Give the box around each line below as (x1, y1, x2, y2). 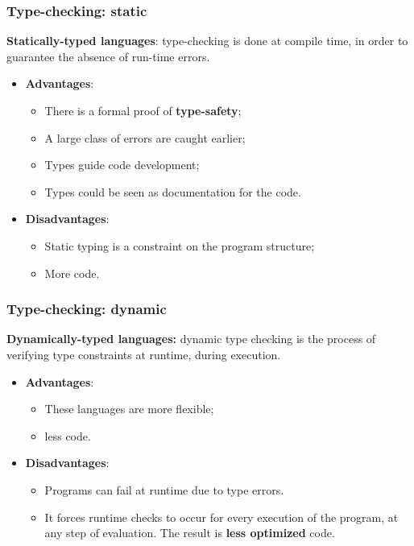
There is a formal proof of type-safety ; (44, 102, 242, 118)
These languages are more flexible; (44, 400, 214, 417)
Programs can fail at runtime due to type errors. (44, 481, 284, 498)
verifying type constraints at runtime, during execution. (6, 345, 281, 362)
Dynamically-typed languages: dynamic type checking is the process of (6, 330, 376, 347)
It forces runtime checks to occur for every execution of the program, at (44, 508, 399, 525)
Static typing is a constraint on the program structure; (44, 237, 315, 254)
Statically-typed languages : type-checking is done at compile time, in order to (6, 32, 408, 49)
